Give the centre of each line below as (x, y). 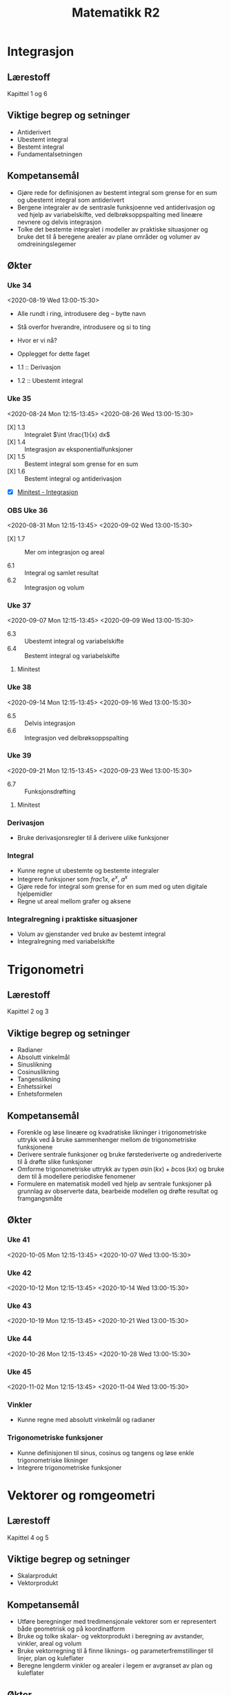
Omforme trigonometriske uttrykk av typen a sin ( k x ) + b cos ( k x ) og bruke (121, 1169)
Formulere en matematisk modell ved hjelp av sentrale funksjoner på (114, 1184)
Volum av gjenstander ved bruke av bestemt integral (91, 934)
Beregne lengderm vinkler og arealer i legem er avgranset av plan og (114, 1666)
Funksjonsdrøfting (50, 791)
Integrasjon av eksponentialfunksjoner (79, 449)
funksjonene (35, 1147)
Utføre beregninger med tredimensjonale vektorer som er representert (117, 1622)
